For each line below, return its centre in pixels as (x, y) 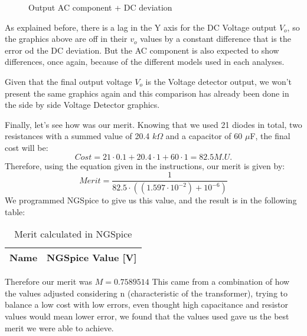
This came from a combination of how (221, 281)
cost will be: (27, 147)
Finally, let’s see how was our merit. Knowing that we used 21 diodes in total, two (153, 124)
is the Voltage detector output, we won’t (219, 81)
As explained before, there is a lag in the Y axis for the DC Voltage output (141, 27)
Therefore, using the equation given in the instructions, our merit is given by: (145, 165)
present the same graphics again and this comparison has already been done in (147, 93)
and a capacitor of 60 (204, 136)
